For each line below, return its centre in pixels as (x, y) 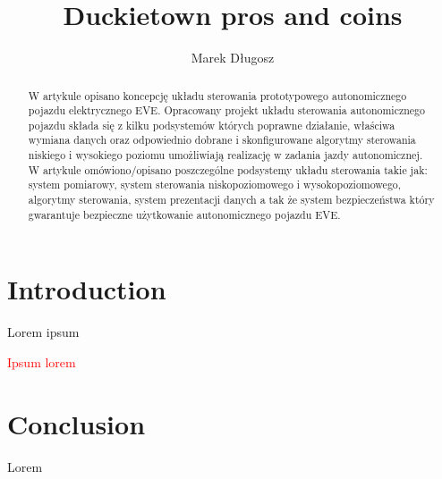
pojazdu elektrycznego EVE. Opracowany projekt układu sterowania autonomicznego (226, 110)
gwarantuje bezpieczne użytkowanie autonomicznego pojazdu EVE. (184, 214)
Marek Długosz (233, 58)
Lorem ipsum (43, 332)
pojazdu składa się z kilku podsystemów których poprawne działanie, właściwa (212, 125)
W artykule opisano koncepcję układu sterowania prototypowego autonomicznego (217, 95)
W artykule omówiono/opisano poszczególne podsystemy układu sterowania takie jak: (228, 169)
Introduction (87, 289)
